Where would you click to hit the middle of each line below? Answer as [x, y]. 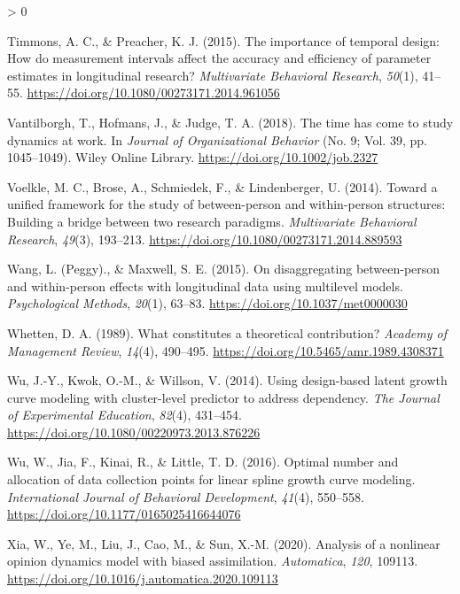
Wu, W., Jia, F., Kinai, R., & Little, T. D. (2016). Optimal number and [203, 462]
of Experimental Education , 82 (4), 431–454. [125, 415]
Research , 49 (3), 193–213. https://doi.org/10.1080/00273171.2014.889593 [205, 239]
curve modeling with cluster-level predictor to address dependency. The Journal [223, 397]
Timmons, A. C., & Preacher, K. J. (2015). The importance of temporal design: [223, 40]
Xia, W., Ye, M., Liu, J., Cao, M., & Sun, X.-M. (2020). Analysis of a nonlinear [224, 543]
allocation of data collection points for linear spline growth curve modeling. [211, 479]
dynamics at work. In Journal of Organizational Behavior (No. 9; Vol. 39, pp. [217, 139]
